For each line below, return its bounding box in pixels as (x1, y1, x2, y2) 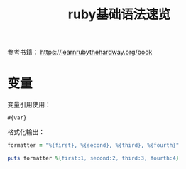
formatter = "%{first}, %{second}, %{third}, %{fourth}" (7, 142, 180, 149)
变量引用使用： (7, 100, 51, 109)
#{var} (7, 114, 27, 121)
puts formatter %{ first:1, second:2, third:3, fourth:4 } (7, 155, 180, 162)
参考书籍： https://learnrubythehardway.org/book (7, 48, 153, 57)
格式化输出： (7, 128, 45, 136)
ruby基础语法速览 (67, 6, 171, 23)
